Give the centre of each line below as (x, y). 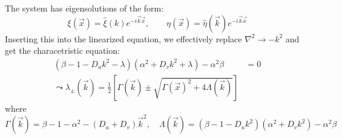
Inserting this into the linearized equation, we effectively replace (123, 38)
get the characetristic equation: (62, 50)
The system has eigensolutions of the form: (84, 8)
